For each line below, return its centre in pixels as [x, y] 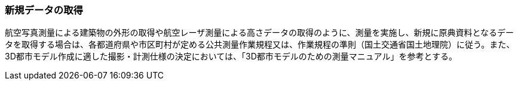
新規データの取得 [44, 10]
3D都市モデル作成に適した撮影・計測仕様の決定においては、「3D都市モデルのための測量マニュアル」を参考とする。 [231, 56]
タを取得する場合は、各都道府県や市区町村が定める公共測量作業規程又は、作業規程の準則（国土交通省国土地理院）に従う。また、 [260, 45]
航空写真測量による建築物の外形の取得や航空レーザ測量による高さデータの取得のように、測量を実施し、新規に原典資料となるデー [260, 33]
